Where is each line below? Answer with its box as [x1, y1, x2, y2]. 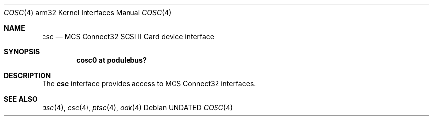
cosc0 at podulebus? [76, 56, 147, 64]
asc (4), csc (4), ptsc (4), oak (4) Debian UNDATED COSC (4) [42, 103, 233, 112]
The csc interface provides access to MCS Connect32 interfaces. [42, 80, 256, 88]
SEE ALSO [4, 95, 38, 103]
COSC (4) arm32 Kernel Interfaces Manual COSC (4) [4, 8, 172, 17]
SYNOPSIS [4, 47, 40, 56]
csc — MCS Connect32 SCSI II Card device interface [42, 32, 215, 40]
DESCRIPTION [4, 71, 51, 80]
